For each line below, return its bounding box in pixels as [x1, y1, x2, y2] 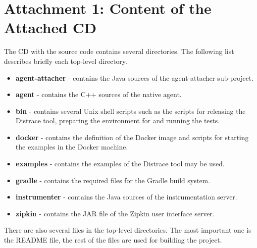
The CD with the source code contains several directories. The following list [4, 46, 234, 56]
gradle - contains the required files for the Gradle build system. [15, 175, 210, 185]
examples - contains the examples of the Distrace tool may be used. [15, 158, 225, 169]
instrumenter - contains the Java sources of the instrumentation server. [15, 192, 237, 202]
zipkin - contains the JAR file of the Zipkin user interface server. [15, 208, 214, 218]
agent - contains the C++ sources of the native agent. [15, 89, 182, 99]
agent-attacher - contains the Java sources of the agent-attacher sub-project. [15, 72, 254, 83]
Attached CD [4, 17, 97, 38]
